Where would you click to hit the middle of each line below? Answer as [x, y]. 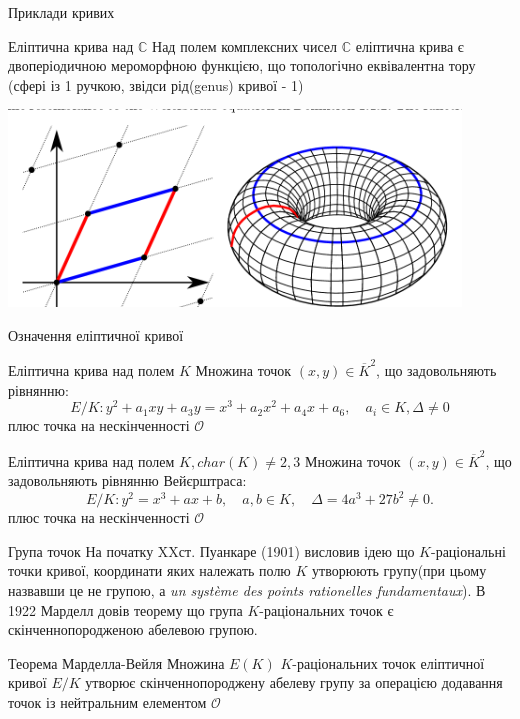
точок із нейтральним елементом [107, 702]
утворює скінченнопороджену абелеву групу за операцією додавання [294, 682]
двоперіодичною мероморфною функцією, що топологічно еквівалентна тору [242, 65]
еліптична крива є [409, 45]
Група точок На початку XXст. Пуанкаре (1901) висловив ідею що [211, 550]
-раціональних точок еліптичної [388, 662]
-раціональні [468, 550]
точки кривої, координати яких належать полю [149, 570]
